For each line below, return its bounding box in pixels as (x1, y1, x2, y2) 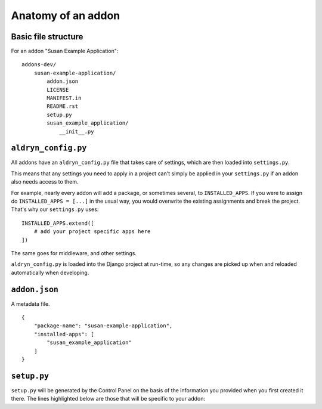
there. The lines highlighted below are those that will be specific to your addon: (11, 395, 206, 402)
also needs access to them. (11, 178, 79, 185)
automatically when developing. (11, 269, 89, 276)
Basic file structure (11, 32, 83, 42)
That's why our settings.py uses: (11, 206, 99, 213)
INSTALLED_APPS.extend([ (21, 219, 94, 227)
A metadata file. (11, 300, 50, 307)
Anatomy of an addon (11, 9, 120, 22)
